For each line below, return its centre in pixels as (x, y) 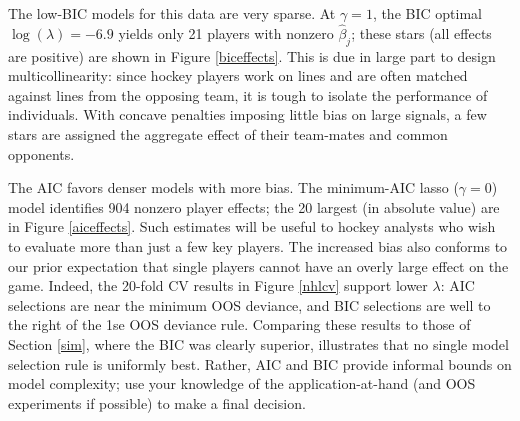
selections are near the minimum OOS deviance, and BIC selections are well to (249, 304)
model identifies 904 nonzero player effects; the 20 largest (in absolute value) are (254, 206)
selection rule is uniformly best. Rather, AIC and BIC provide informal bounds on (260, 363)
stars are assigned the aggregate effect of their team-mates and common (228, 133)
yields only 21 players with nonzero (226, 32)
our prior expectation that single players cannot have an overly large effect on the (258, 265)
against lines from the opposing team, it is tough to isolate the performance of (248, 94)
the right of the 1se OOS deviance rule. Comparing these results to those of (239, 324)
